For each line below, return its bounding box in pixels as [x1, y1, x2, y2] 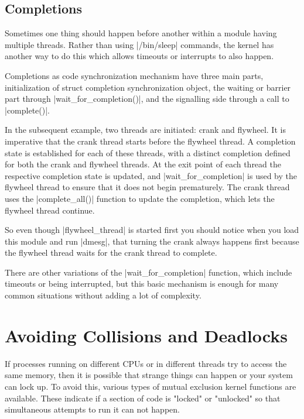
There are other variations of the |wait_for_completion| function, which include [5, 266, 292, 278]
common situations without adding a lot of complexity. [5, 289, 201, 301]
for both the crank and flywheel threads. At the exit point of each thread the [5, 158, 281, 170]
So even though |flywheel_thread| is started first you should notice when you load [5, 224, 299, 236]
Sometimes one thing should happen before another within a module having [5, 27, 277, 39]
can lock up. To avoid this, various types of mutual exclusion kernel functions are [5, 380, 296, 392]
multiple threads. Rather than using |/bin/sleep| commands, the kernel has [5, 38, 274, 50]
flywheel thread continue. [5, 204, 95, 216]
